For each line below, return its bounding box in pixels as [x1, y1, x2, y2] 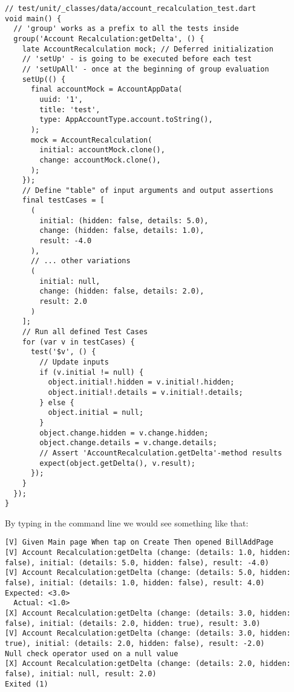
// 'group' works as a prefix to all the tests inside [13, 24, 239, 33]
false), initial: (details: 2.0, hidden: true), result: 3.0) [5, 619, 261, 628]
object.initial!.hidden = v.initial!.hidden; [48, 378, 235, 387]
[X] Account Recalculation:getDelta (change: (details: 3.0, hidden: [5, 609, 291, 617]
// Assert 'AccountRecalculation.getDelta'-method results [39, 448, 283, 457]
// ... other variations [30, 257, 131, 266]
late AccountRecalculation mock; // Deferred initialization [22, 44, 273, 53]
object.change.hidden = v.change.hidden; [39, 428, 209, 437]
